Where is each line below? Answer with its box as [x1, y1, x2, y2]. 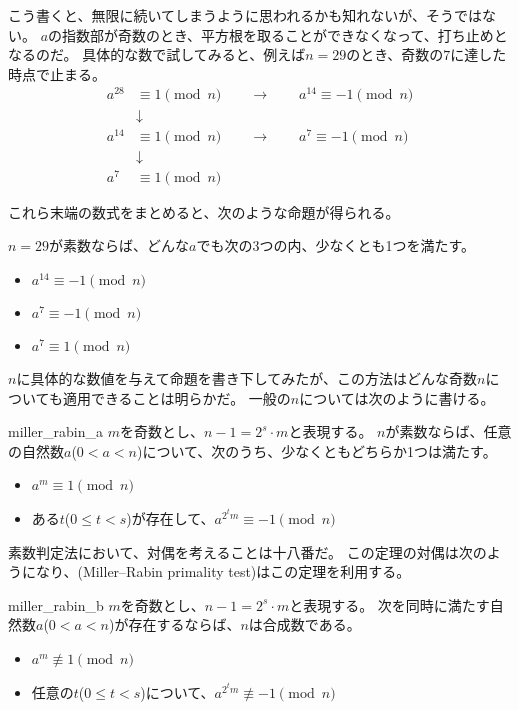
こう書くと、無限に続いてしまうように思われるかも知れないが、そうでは [8, 5, 483, 25]
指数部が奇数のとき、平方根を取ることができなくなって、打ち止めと [62, 24, 508, 45]
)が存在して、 [126, 507, 215, 528]
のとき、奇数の [346, 44, 444, 65]
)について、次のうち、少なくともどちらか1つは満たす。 [136, 440, 497, 461]
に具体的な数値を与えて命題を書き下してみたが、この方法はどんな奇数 [16, 367, 478, 388]
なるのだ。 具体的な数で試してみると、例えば [8, 44, 306, 65]
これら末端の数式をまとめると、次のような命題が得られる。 [8, 201, 400, 222]
